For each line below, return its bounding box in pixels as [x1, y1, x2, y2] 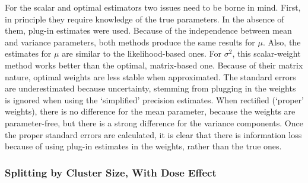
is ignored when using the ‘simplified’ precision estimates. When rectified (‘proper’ [5, 93, 304, 106]
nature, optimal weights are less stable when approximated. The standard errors [5, 70, 296, 83]
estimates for [5, 47, 52, 60]
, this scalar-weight [232, 47, 301, 60]
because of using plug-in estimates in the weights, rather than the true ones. [5, 140, 282, 152]
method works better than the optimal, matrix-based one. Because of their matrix [5, 58, 303, 71]
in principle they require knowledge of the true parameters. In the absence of [5, 12, 284, 25]
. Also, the [262, 35, 301, 48]
